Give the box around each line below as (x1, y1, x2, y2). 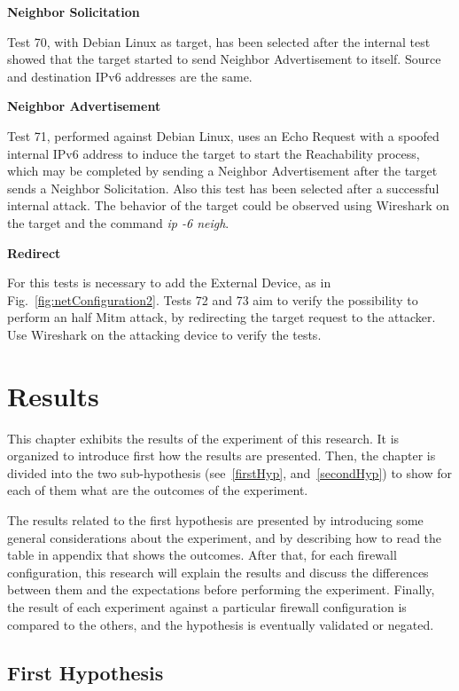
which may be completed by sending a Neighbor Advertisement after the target (7, 161, 438, 180)
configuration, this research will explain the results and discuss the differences (7, 562, 429, 581)
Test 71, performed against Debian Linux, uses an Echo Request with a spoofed (7, 126, 440, 145)
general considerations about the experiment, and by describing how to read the (7, 528, 442, 546)
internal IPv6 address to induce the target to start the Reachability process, (7, 144, 420, 162)
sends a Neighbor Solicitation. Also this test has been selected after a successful (7, 178, 440, 197)
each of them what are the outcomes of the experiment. (7, 481, 308, 499)
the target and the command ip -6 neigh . (7, 213, 229, 232)
